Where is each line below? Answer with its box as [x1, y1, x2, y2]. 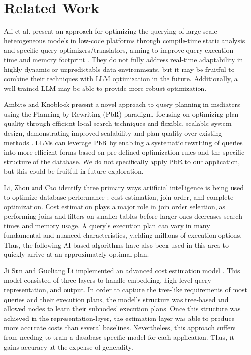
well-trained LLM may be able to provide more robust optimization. [4, 83, 207, 93]
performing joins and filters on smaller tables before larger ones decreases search [4, 211, 242, 221]
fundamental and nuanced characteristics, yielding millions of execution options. [4, 230, 242, 240]
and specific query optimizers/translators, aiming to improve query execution [4, 45, 234, 55]
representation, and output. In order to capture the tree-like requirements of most [4, 284, 248, 294]
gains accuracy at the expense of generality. [4, 341, 133, 352]
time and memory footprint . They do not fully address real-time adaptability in [4, 54, 243, 64]
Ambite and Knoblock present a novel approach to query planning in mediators [4, 99, 240, 109]
